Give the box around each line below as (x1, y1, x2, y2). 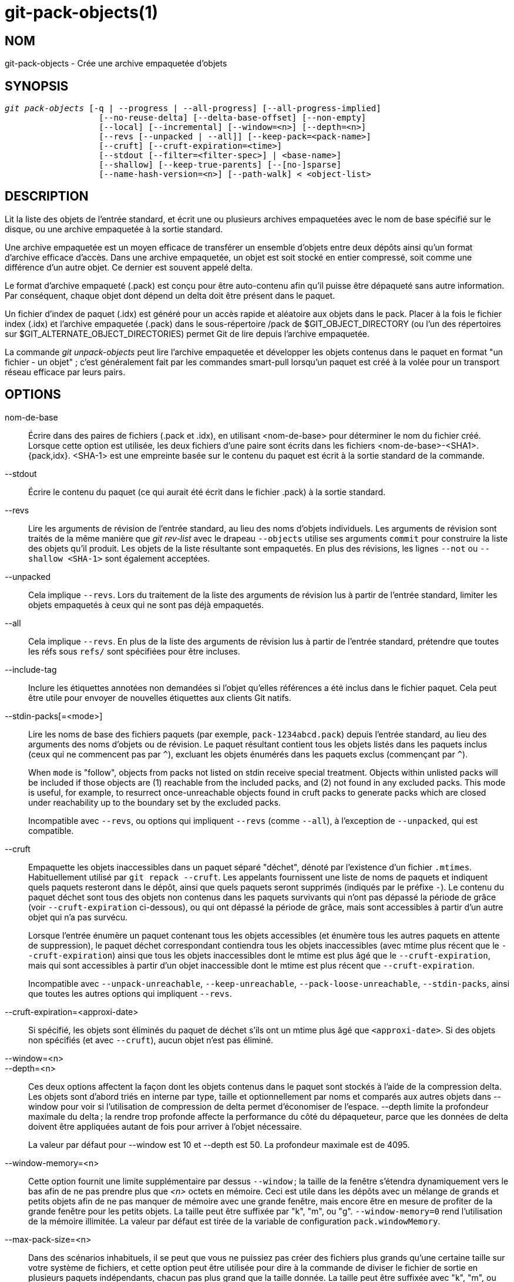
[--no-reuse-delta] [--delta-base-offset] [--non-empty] (99, 113, 367, 123)
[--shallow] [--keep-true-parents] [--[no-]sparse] (99, 160, 342, 170)
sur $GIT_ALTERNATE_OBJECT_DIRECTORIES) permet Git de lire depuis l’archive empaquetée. (5, 328, 370, 339)
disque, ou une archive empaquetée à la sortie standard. (5, 223, 223, 234)
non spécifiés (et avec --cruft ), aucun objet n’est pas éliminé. (28, 1034, 273, 1045)
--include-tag (5, 664, 57, 675)
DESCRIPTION (5, 189, 89, 204)
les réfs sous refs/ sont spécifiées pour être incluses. (28, 646, 240, 656)
